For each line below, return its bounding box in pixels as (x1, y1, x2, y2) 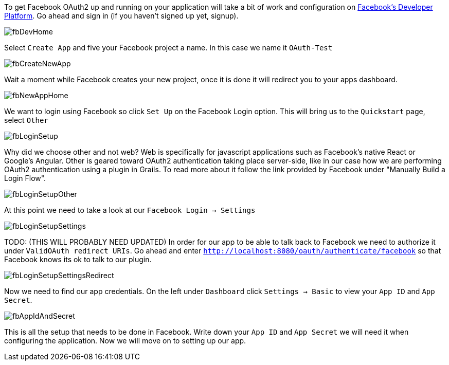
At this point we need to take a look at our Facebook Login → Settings (4, 206, 256, 214)
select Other (4, 116, 48, 124)
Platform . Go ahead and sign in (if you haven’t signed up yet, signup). (4, 11, 239, 20)
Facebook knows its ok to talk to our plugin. (4, 255, 152, 264)
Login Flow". (4, 174, 46, 182)
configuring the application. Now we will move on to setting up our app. (4, 336, 246, 345)
